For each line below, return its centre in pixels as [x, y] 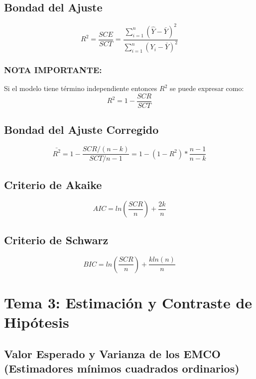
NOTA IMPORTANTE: [53, 70]
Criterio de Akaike [53, 184]
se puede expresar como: [207, 88]
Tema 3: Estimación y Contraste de [128, 302]
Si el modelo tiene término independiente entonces [81, 88]
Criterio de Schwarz [56, 239]
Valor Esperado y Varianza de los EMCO [112, 353]
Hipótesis [37, 322]
